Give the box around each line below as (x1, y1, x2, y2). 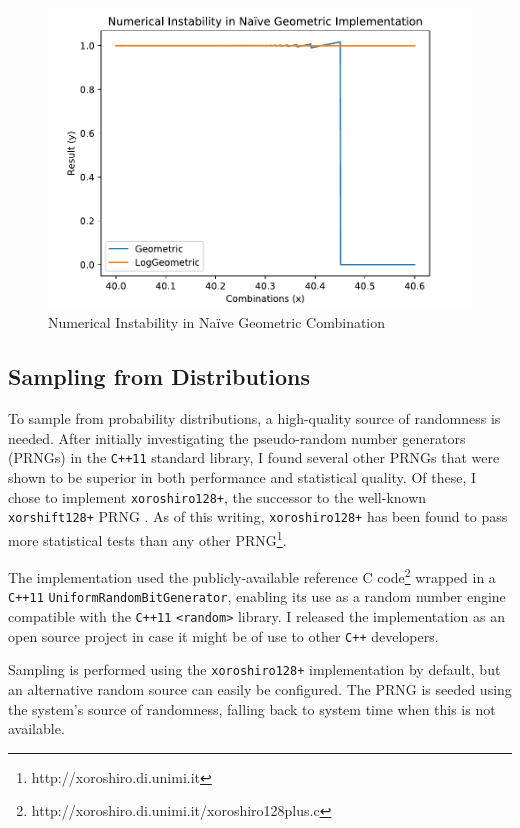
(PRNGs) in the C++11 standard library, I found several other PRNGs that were (8, 447, 500, 468)
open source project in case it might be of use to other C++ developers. (8, 625, 439, 646)
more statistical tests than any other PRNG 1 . (8, 526, 287, 550)
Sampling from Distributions (8, 361, 310, 392)
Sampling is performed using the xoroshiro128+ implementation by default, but (8, 659, 501, 680)
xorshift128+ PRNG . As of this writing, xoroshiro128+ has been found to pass (8, 506, 508, 527)
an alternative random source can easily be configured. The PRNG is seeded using (8, 679, 512, 700)
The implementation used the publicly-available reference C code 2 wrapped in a (8, 564, 496, 587)
